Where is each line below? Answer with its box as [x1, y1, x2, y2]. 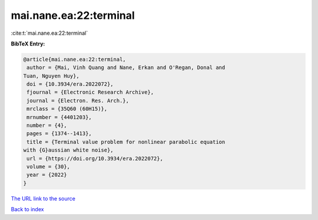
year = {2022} [26, 172, 67, 178]
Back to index [11, 206, 44, 213]
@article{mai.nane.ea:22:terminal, [23, 56, 126, 63]
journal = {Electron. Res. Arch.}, [26, 97, 130, 104]
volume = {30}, [26, 163, 71, 170]
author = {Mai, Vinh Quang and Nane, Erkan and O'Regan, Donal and [26, 64, 226, 71]
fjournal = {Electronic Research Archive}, [26, 89, 154, 96]
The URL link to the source [11, 195, 76, 202]
